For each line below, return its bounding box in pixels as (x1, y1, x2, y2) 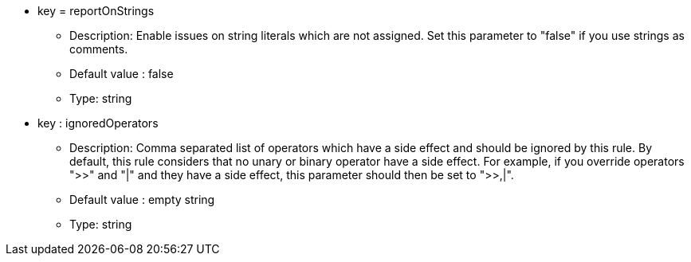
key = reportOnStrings (37, 4, 155, 18)
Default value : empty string (69, 193, 215, 206)
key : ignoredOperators (37, 116, 159, 130)
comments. (69, 42, 128, 56)
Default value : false (69, 67, 174, 80)
